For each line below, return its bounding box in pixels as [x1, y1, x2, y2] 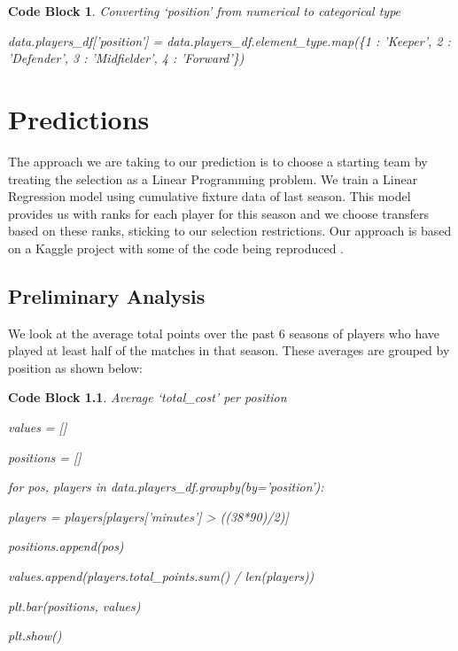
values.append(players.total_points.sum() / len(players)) [8, 567, 314, 585]
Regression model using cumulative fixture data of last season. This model [8, 187, 411, 205]
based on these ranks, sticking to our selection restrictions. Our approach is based [8, 221, 452, 240]
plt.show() [8, 626, 62, 645]
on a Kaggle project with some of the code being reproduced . [8, 238, 344, 257]
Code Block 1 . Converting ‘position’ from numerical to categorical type [8, 2, 401, 19]
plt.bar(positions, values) [8, 596, 141, 615]
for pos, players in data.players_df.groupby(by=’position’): [8, 477, 324, 496]
